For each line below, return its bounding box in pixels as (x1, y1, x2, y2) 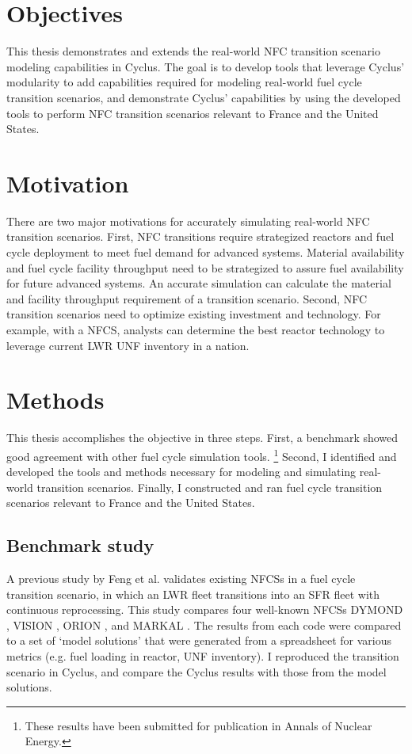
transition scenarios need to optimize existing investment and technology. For (6, 306, 381, 322)
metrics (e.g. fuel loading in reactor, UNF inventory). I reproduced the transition (6, 648, 399, 665)
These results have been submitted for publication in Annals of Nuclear (25, 717, 372, 733)
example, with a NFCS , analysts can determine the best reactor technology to (6, 321, 385, 337)
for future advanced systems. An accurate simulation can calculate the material (6, 275, 391, 291)
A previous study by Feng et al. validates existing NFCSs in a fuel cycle (6, 570, 356, 587)
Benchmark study (6, 533, 154, 558)
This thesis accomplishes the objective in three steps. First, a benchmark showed (6, 429, 399, 446)
